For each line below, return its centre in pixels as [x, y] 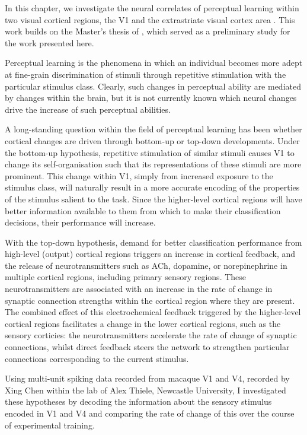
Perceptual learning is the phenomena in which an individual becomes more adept [154, 63]
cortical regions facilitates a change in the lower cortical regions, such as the [143, 323]
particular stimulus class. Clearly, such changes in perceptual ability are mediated [153, 86]
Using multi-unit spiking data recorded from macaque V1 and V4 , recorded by [147, 378]
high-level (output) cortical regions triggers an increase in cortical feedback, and [150, 254]
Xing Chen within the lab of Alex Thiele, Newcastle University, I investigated [145, 390]
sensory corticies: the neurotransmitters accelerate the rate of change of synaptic [151, 335]
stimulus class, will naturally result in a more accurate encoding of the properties [152, 187]
